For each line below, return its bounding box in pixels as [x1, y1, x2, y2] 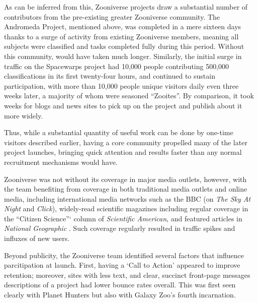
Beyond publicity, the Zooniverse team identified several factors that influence [4, 250, 244, 260]
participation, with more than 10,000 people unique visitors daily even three [4, 80, 239, 91]
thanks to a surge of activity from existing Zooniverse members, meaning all [4, 31, 239, 41]
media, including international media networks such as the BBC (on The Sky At [4, 193, 251, 204]
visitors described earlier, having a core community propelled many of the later [4, 137, 247, 147]
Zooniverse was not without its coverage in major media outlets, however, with [4, 173, 247, 184]
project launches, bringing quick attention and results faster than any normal [4, 147, 242, 157]
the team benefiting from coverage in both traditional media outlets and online [4, 184, 247, 194]
